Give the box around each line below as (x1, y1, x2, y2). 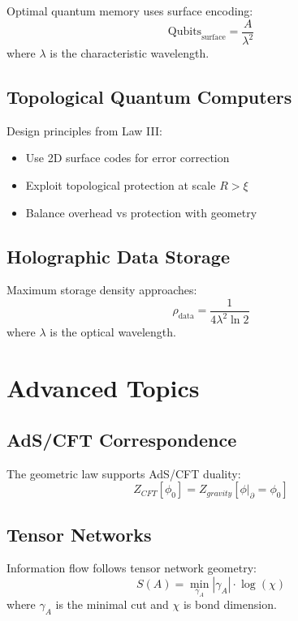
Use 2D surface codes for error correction (25, 149, 230, 166)
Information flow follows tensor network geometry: (6, 559, 257, 576)
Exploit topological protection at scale (25, 176, 216, 193)
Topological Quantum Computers (6, 84, 292, 109)
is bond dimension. (183, 596, 277, 613)
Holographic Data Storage (6, 243, 230, 268)
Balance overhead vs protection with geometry (25, 203, 257, 221)
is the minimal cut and (55, 596, 169, 613)
